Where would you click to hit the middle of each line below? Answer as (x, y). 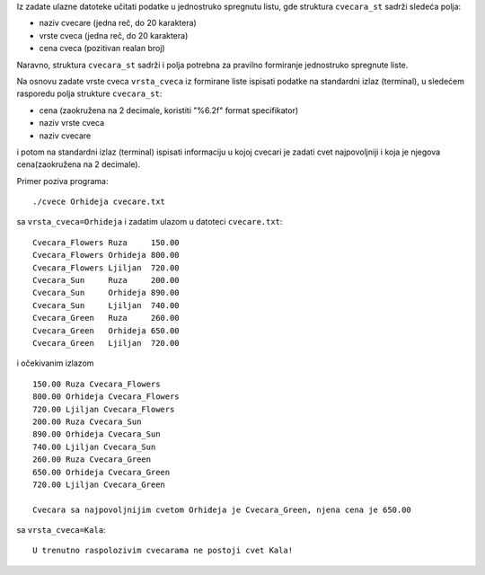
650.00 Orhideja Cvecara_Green (101, 472)
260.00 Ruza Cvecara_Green (92, 460)
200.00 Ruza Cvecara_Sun (87, 421)
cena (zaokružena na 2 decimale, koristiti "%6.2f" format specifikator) (169, 110)
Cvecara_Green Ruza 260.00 (106, 318)
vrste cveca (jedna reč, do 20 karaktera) (114, 35)
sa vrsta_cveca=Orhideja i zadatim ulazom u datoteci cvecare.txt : (150, 222)
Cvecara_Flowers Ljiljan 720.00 (106, 268)
